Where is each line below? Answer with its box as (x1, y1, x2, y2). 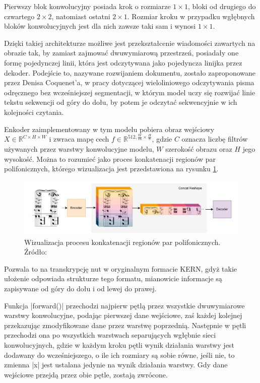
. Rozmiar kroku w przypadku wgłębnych (127, 11, 255, 21)
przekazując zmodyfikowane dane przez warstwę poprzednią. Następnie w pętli (4, 320, 246, 330)
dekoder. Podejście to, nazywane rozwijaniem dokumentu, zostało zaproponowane (4, 67, 256, 78)
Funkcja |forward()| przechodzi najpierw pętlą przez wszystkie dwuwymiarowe (4, 300, 245, 310)
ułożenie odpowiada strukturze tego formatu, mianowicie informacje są (4, 273, 222, 284)
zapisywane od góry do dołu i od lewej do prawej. (4, 283, 157, 294)
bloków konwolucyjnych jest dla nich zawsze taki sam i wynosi (4, 21, 196, 31)
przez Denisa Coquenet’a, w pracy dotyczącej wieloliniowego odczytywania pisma (4, 77, 254, 88)
